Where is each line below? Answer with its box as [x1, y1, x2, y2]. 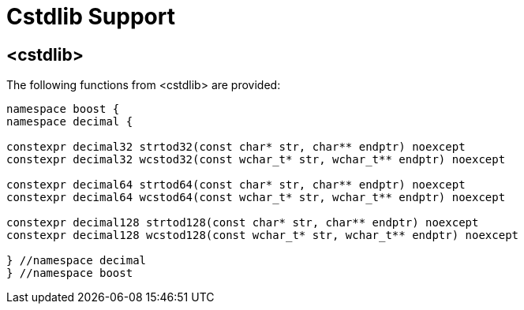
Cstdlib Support [6, 3, 175, 30]
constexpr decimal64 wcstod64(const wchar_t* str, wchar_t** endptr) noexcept [6, 191, 506, 204]
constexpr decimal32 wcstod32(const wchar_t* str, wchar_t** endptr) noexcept [6, 153, 506, 166]
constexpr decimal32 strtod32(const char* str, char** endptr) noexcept [6, 140, 466, 154]
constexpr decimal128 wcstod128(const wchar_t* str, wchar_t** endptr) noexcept [6, 229, 519, 242]
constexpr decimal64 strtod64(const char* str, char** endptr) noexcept [6, 178, 466, 192]
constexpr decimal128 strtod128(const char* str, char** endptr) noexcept [6, 216, 479, 230]
